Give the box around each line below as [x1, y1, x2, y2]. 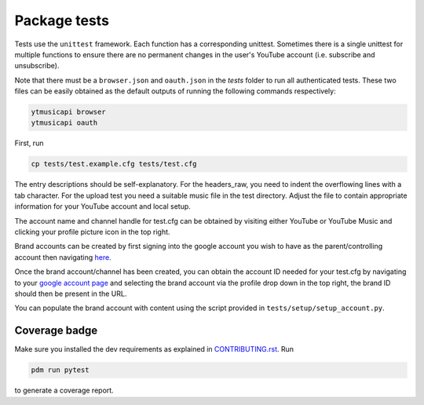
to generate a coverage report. [14, 385, 114, 396]
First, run [14, 138, 44, 148]
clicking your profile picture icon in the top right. [14, 228, 170, 236]
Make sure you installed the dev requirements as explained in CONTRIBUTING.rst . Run [14, 345, 294, 354]
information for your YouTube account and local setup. [14, 202, 192, 211]
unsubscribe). [14, 61, 60, 71]
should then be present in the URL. [14, 289, 127, 298]
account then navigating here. [14, 252, 111, 262]
